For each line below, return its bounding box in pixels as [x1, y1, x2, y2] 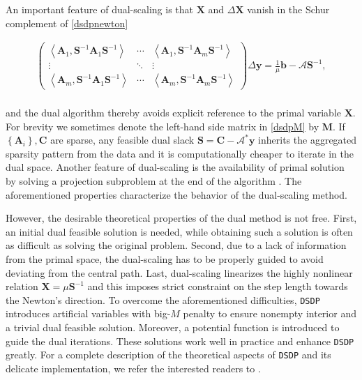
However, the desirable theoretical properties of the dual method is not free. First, [6, 211, 357, 225]
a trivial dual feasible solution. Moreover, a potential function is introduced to [6, 319, 340, 334]
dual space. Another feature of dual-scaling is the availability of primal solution [6, 160, 345, 174]
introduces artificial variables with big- [6, 306, 171, 321]
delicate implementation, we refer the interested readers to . [6, 360, 261, 375]
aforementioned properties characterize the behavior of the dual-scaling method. [6, 187, 348, 202]
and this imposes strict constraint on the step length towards [87, 279, 348, 294]
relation [6, 279, 38, 294]
